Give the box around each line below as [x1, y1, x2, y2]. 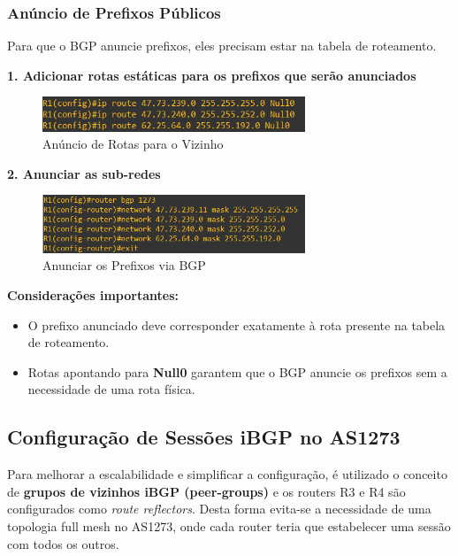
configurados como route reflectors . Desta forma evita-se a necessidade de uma [7, 499, 431, 518]
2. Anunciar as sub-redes [7, 164, 161, 182]
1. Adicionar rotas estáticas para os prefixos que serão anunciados [7, 66, 416, 84]
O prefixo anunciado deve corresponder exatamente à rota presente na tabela [27, 315, 446, 334]
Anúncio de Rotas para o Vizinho [42, 135, 224, 153]
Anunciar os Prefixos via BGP [42, 256, 206, 274]
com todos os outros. [7, 534, 119, 552]
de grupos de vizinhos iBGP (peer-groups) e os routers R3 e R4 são [7, 482, 406, 500]
